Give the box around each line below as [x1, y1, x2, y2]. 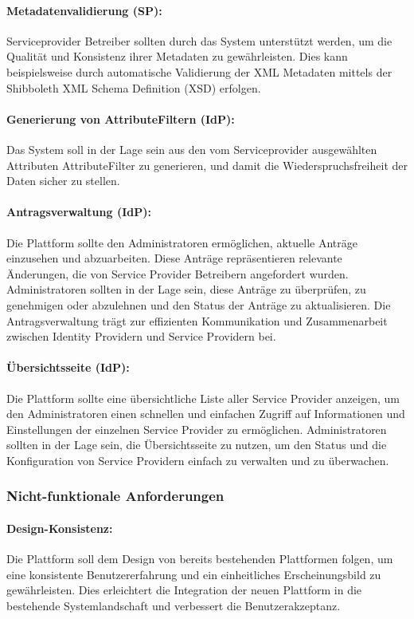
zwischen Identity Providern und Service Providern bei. [6, 328, 276, 345]
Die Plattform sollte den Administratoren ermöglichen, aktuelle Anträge [6, 234, 357, 250]
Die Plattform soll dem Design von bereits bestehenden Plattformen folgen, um [6, 550, 393, 567]
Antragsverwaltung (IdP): [6, 203, 151, 220]
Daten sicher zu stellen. [6, 172, 120, 189]
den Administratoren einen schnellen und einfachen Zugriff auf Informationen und [6, 405, 405, 422]
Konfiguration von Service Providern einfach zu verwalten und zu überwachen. [6, 451, 389, 468]
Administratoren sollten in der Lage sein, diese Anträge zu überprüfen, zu [6, 281, 366, 298]
